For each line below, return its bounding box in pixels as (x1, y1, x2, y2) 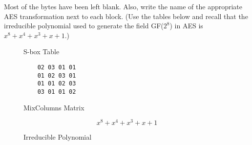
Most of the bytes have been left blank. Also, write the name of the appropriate (4, 1, 243, 11)
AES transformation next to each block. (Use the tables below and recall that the (4, 11, 248, 21)
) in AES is (169, 21, 203, 31)
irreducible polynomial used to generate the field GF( (4, 21, 164, 31)
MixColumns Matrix (23, 102, 84, 112)
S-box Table (23, 46, 60, 57)
